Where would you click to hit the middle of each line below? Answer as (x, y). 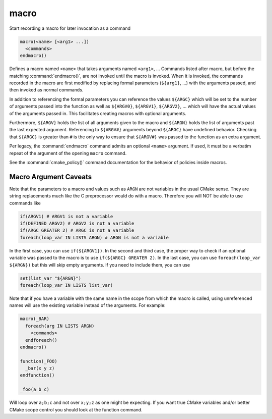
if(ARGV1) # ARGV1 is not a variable (66, 216)
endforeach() (41, 340)
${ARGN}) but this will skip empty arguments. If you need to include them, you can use (100, 265)
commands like (25, 203)
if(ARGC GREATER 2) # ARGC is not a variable (77, 230)
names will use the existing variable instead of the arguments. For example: (87, 305)
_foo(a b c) (35, 389)
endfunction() (37, 375)
